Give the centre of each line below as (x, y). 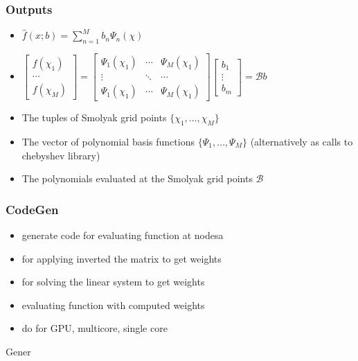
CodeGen (32, 209)
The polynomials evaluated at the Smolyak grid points (137, 178)
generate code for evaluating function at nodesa (123, 235)
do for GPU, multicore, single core (95, 328)
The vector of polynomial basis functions (108, 141)
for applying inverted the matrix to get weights (122, 258)
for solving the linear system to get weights (113, 282)
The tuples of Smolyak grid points (94, 117)
